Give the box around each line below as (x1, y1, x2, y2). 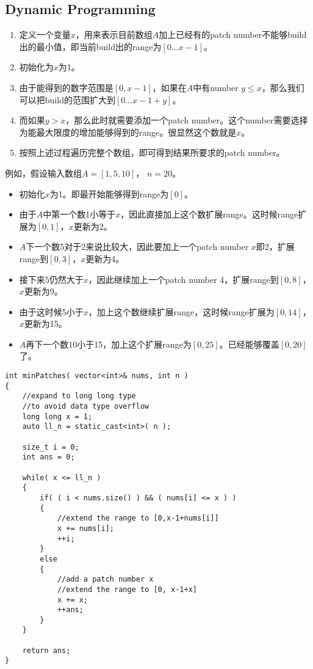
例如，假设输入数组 (5, 166, 82, 179)
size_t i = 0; (22, 442, 79, 451)
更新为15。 (24, 317, 67, 330)
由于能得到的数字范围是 (19, 81, 113, 93)
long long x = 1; (22, 412, 93, 421)
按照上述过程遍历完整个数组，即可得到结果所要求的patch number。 (19, 146, 285, 159)
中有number (193, 81, 239, 93)
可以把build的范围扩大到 (19, 93, 115, 106)
